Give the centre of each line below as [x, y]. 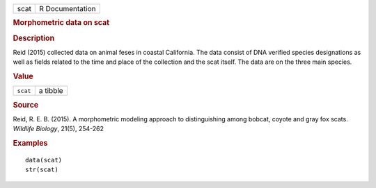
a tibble [51, 91]
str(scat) [42, 170]
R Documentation [68, 9]
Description [34, 38]
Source [26, 105]
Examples [30, 144]
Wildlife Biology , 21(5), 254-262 [58, 129]
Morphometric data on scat [61, 23]
